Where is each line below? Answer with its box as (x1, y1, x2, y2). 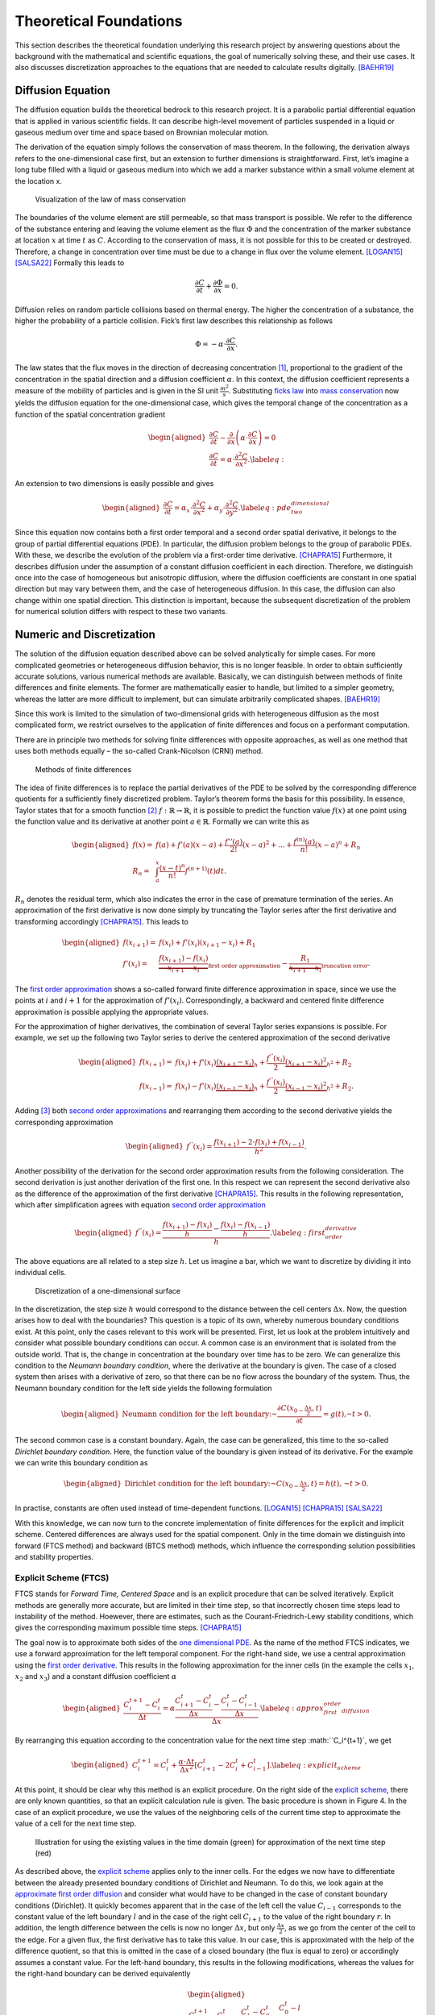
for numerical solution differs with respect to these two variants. (14, 607, 228, 617)
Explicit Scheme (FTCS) (14, 1572, 110, 1583)
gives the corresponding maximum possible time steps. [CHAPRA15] (14, 1622, 242, 1632)
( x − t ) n (159, 862, 185, 872)
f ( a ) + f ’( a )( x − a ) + (155, 841, 224, 850)
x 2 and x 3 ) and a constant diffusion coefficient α (14, 1671, 177, 1683)
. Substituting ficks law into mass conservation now (228, 385, 400, 395)
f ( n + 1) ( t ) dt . (184, 865, 227, 875)
